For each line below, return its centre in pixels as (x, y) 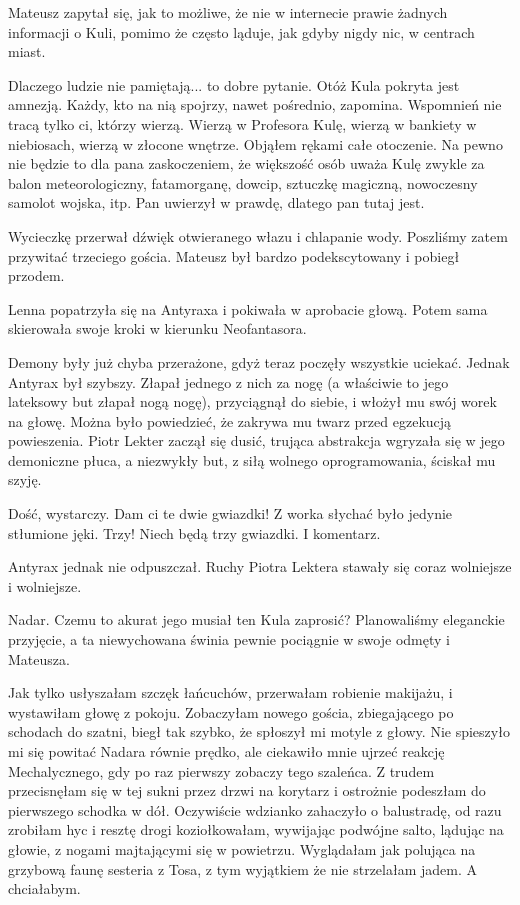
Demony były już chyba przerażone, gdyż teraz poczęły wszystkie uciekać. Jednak (259, 361)
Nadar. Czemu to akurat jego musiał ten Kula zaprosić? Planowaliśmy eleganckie (256, 619)
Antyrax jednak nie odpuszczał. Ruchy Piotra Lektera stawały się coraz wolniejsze (260, 566)
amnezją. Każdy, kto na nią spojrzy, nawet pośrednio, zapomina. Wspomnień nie (255, 104)
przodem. (36, 275)
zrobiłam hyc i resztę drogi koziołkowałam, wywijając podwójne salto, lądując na (256, 829)
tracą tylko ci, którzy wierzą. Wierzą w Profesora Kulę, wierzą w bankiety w (242, 123)
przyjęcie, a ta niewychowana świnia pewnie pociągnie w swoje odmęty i (229, 639)
